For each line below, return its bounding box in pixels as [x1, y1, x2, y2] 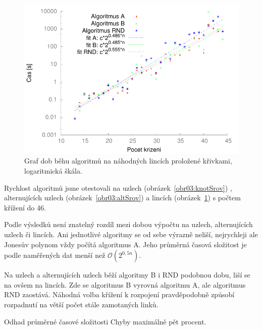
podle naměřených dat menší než [4, 250, 106, 260]
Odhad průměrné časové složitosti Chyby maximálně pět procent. [4, 316, 206, 326]
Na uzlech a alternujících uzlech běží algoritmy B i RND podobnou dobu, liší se [4, 269, 250, 280]
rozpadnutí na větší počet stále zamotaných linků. [4, 299, 159, 309]
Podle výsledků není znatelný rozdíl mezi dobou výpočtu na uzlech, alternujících [4, 219, 253, 230]
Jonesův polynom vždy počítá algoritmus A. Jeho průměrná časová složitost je [4, 239, 247, 249]
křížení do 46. [4, 202, 46, 212]
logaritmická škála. [24, 165, 82, 176]
